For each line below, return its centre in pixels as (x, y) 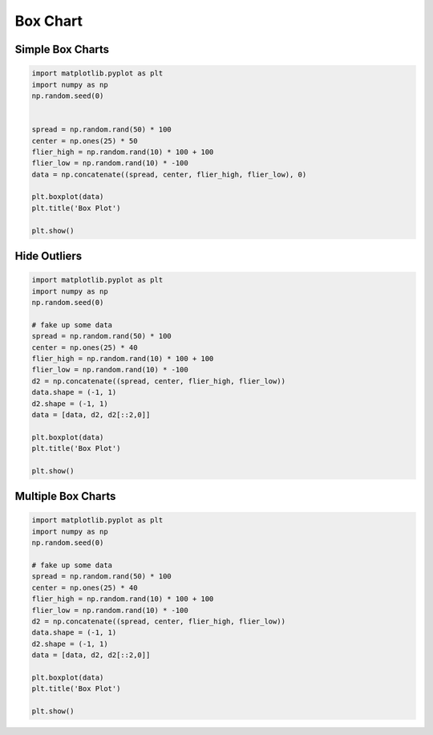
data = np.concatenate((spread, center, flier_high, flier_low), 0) (169, 174)
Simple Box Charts (62, 49)
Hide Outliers (49, 256)
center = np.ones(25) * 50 (85, 141)
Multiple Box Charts (65, 496)
